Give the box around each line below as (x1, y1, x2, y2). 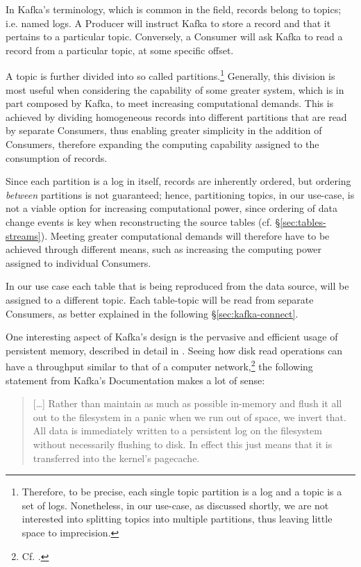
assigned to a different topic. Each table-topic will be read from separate (6, 292, 314, 306)
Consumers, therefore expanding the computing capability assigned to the (6, 137, 319, 151)
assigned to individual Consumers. (6, 255, 151, 270)
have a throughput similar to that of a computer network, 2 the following (6, 357, 313, 373)
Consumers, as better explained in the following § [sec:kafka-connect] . (6, 306, 299, 320)
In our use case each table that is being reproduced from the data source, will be (6, 279, 349, 293)
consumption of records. (6, 150, 108, 165)
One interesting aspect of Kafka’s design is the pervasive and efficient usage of (6, 329, 338, 344)
